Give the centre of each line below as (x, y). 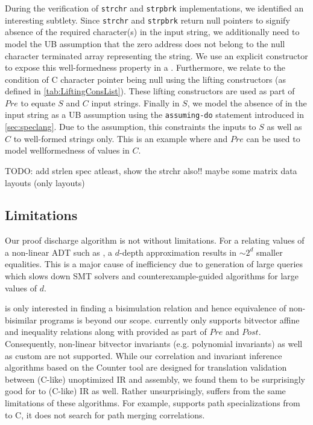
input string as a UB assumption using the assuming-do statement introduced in (155, 115)
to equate (38, 102)
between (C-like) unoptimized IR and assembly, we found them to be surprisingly (155, 379)
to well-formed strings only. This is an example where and (121, 138)
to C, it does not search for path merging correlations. (105, 414)
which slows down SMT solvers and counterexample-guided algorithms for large (152, 276)
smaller (270, 252)
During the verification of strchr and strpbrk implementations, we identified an (154, 8)
